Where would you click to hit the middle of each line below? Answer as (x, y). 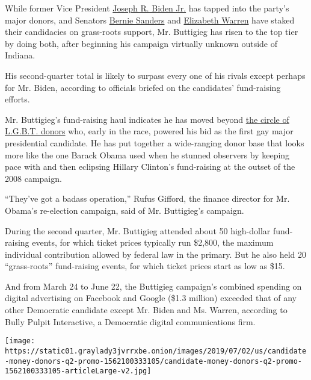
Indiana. (20, 55)
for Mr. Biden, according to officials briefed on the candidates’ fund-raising (143, 87)
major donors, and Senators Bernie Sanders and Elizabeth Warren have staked (150, 20)
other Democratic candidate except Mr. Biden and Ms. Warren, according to (146, 310)
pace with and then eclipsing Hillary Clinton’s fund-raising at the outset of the (150, 167)
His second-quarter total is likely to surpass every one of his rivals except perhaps (155, 75)
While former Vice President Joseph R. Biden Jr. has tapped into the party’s (147, 8)
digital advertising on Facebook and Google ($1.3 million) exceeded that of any (151, 298)
